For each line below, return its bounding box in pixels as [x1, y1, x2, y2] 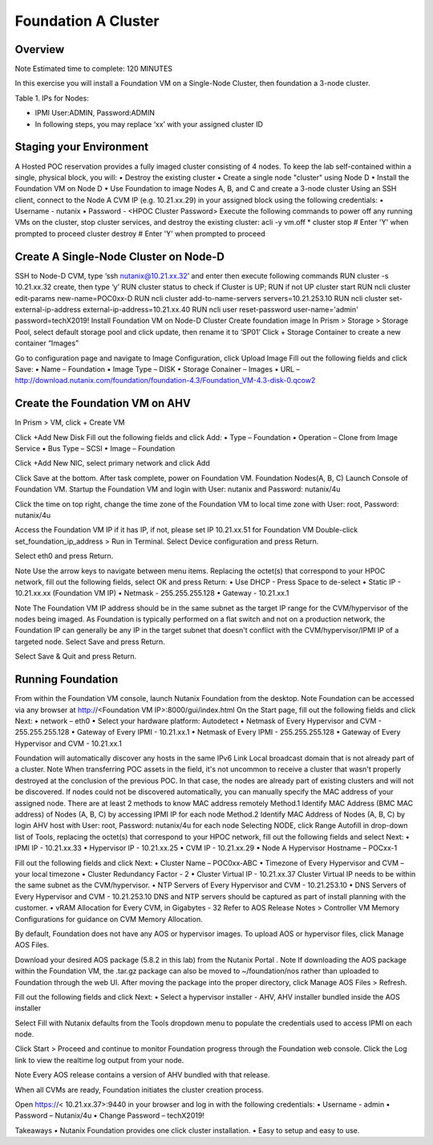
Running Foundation [14, 673, 119, 687]
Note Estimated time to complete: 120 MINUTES [14, 64, 172, 74]
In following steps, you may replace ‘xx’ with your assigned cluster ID [34, 119, 264, 128]
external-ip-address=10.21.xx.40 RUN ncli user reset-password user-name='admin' [83, 304, 358, 314]
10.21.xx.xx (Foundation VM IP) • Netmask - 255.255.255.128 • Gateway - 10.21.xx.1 [14, 589, 289, 598]
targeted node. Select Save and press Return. [14, 637, 166, 646]
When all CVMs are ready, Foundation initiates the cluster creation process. [14, 1085, 265, 1094]
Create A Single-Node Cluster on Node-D [14, 250, 225, 263]
